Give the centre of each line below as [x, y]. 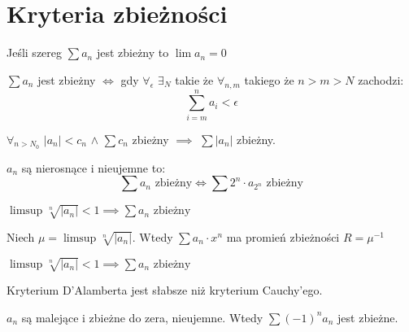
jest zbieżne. [368, 317]
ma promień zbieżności [283, 236]
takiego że [269, 79]
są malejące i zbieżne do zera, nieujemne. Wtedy [142, 317]
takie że [194, 79]
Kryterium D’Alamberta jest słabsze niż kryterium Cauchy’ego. [165, 290]
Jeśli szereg [35, 52]
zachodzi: [381, 79]
